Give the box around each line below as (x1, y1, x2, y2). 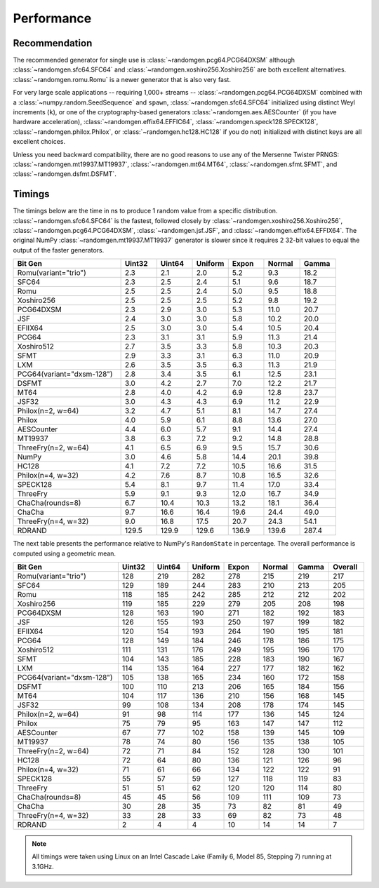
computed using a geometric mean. (13, 549, 116, 558)
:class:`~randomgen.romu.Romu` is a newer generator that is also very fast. (13, 75, 232, 83)
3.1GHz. (32, 862, 54, 870)
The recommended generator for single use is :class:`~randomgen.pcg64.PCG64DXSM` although (13, 56, 295, 65)
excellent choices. (13, 137, 66, 146)
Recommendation (13, 37, 93, 49)
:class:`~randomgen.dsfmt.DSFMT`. (13, 170, 117, 178)
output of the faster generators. (13, 245, 105, 254)
